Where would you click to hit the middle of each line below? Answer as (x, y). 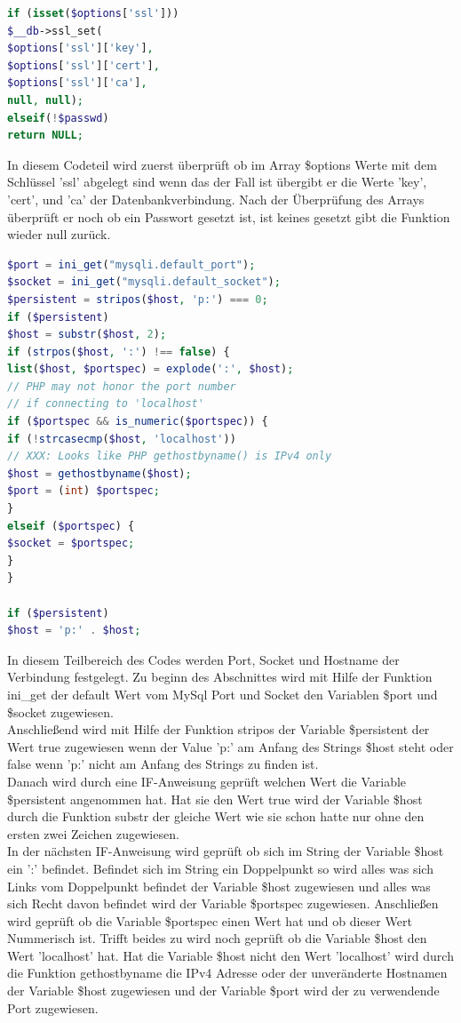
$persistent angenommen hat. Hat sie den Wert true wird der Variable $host (215, 799)
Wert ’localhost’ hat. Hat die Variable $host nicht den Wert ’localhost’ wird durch (230, 955)
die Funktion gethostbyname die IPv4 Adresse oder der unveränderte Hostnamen (227, 973)
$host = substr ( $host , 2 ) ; (87, 335)
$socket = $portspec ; (71, 543)
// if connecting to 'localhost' (106, 404)
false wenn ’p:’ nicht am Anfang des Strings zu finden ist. (163, 764)
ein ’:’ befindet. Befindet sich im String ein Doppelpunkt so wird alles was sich (220, 868)
